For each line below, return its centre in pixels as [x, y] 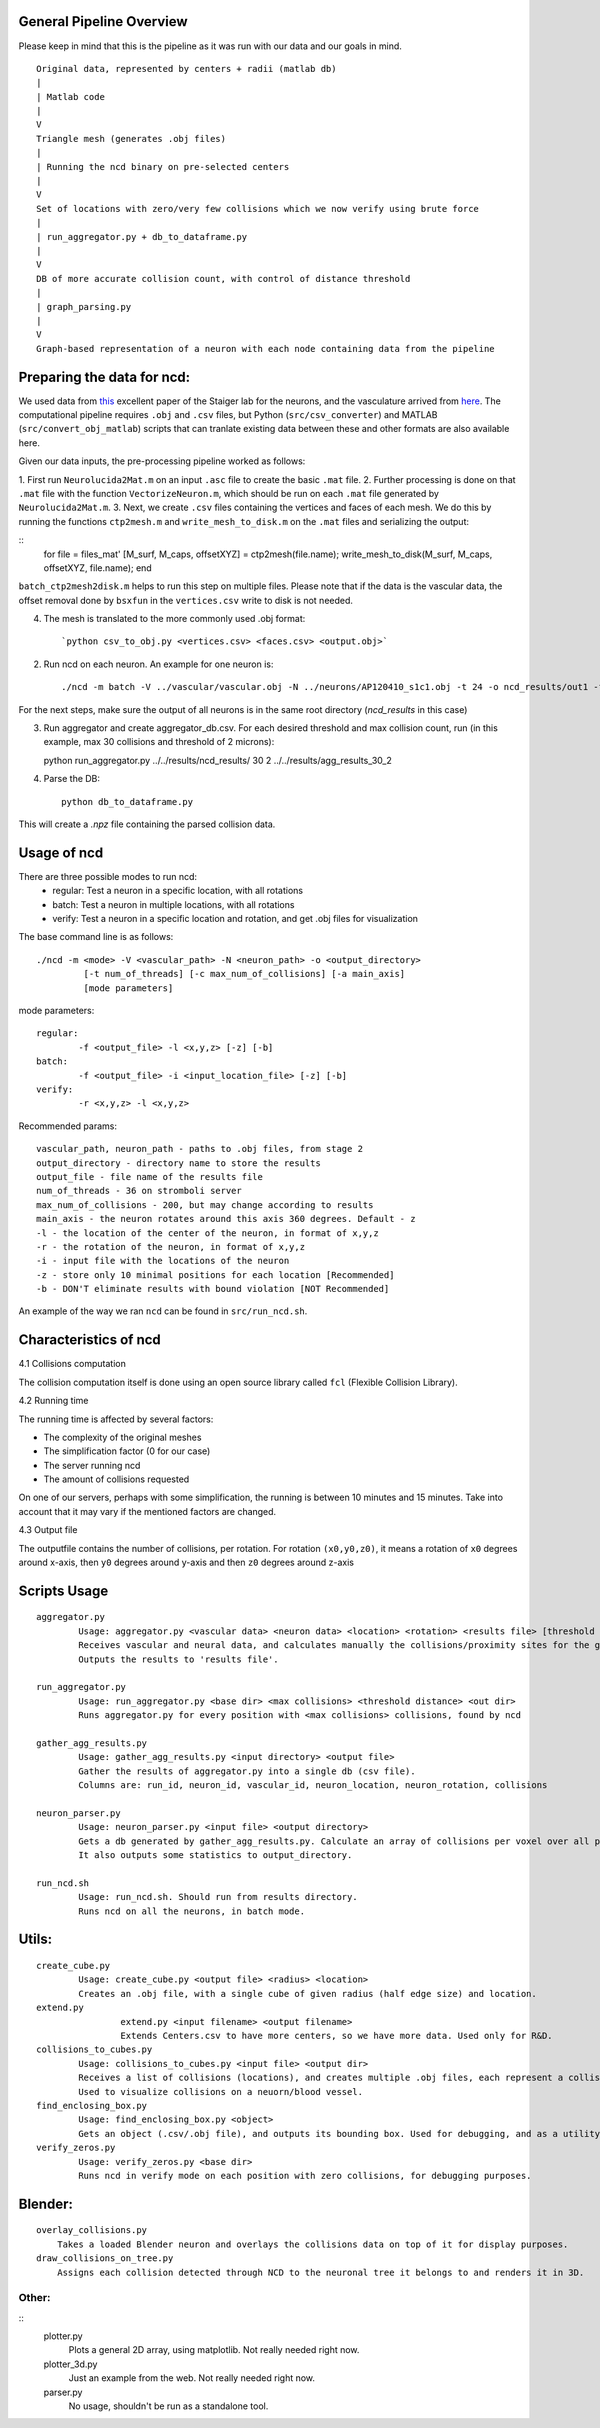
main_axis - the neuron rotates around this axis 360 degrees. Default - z [226, 1219]
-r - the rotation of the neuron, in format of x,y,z [170, 1246]
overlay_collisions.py [92, 2230]
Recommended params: [67, 1126]
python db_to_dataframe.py [127, 801]
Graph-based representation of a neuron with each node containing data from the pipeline [265, 348]
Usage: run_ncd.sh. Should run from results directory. [218, 1897]
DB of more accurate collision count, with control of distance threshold [223, 278]
